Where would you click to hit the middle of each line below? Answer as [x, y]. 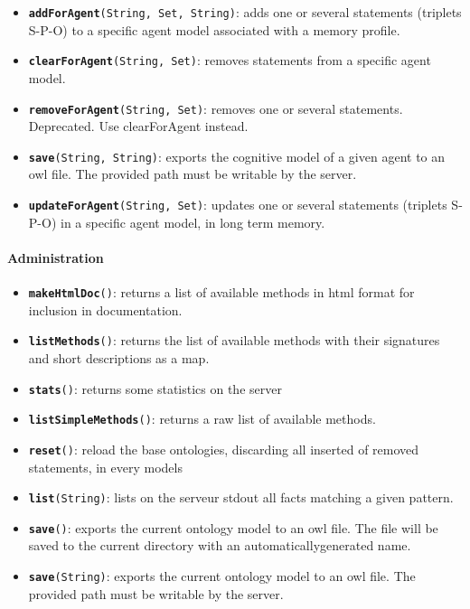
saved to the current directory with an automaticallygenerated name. [220, 545]
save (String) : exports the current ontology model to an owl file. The [222, 576]
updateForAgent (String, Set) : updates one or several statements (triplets [238, 204]
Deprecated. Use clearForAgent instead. [138, 126]
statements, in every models [105, 467]
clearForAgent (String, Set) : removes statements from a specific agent [230, 60]
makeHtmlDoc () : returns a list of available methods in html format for [221, 292]
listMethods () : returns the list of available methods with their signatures [234, 340]
